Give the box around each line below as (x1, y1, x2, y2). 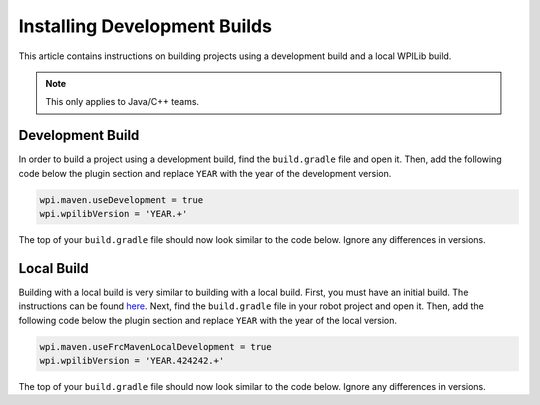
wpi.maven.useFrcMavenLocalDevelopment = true (39, 341, 272, 352)
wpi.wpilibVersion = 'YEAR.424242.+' (39, 355, 225, 367)
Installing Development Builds (18, 15, 272, 37)
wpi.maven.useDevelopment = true (39, 194, 204, 205)
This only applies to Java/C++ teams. (45, 96, 200, 108)
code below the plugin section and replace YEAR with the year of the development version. (18, 167, 392, 179)
